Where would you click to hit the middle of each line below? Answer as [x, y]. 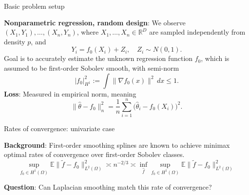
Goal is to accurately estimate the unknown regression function [98, 58]
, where [88, 32]
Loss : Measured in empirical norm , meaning [70, 93]
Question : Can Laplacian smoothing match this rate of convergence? [108, 187]
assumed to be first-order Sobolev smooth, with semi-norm [92, 68]
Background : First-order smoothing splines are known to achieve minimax [117, 145]
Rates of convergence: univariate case [59, 128]
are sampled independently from [197, 32]
